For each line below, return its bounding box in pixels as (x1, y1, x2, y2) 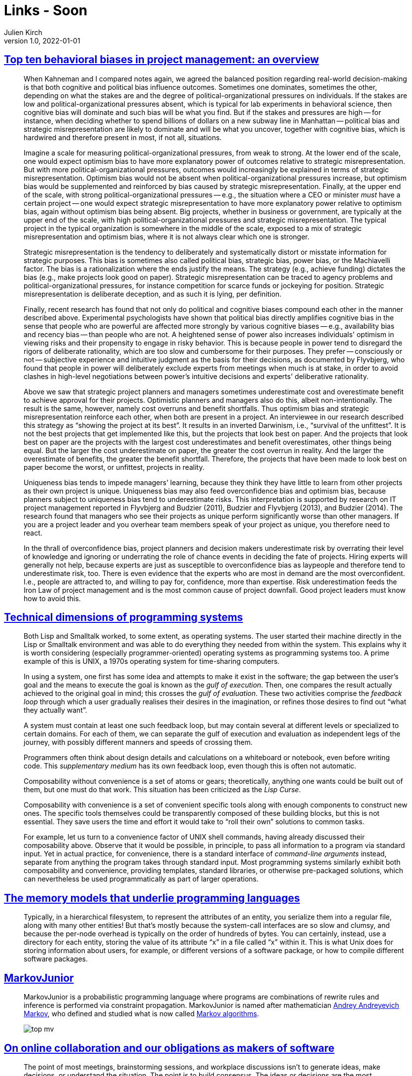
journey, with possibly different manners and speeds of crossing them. (24, 738, 253, 747)
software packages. (24, 955, 88, 963)
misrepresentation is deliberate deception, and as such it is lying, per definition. (24, 289, 282, 298)
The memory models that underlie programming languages (4, 891, 300, 904)
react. (24, 528, 42, 537)
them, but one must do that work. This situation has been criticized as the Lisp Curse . (24, 785, 301, 794)
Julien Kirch (4, 28, 42, 37)
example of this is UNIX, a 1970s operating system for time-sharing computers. (24, 657, 280, 666)
